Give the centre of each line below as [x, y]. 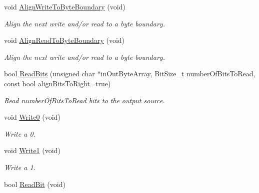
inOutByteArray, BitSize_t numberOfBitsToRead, [178, 74]
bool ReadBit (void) [35, 184]
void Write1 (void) [32, 150]
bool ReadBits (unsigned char [49, 74]
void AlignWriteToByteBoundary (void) [65, 6]
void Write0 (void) [32, 117]
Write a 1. [20, 167]
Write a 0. [20, 133]
